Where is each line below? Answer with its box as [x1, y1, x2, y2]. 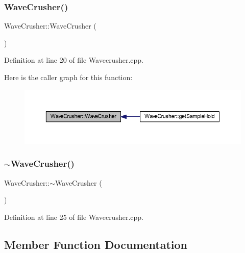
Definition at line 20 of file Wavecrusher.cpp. [4, 55, 143, 65]
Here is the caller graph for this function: [4, 72, 133, 82]
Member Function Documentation [4, 236, 188, 252]
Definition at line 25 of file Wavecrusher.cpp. [4, 211, 143, 222]
